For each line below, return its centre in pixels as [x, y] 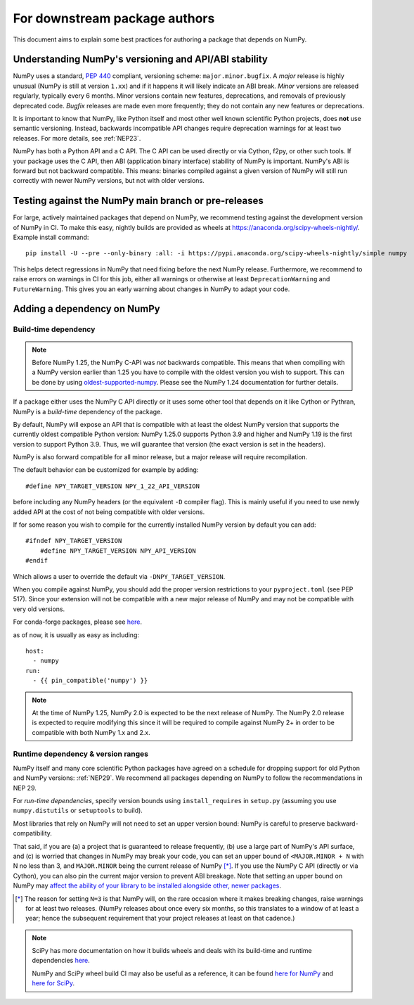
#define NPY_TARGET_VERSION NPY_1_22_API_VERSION [113, 486]
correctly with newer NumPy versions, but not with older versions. [109, 181]
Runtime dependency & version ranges [81, 754]
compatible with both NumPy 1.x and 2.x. [91, 732]
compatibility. [33, 833]
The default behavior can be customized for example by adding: [106, 470]
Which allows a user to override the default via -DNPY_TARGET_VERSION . [119, 576]
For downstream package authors [114, 18]
